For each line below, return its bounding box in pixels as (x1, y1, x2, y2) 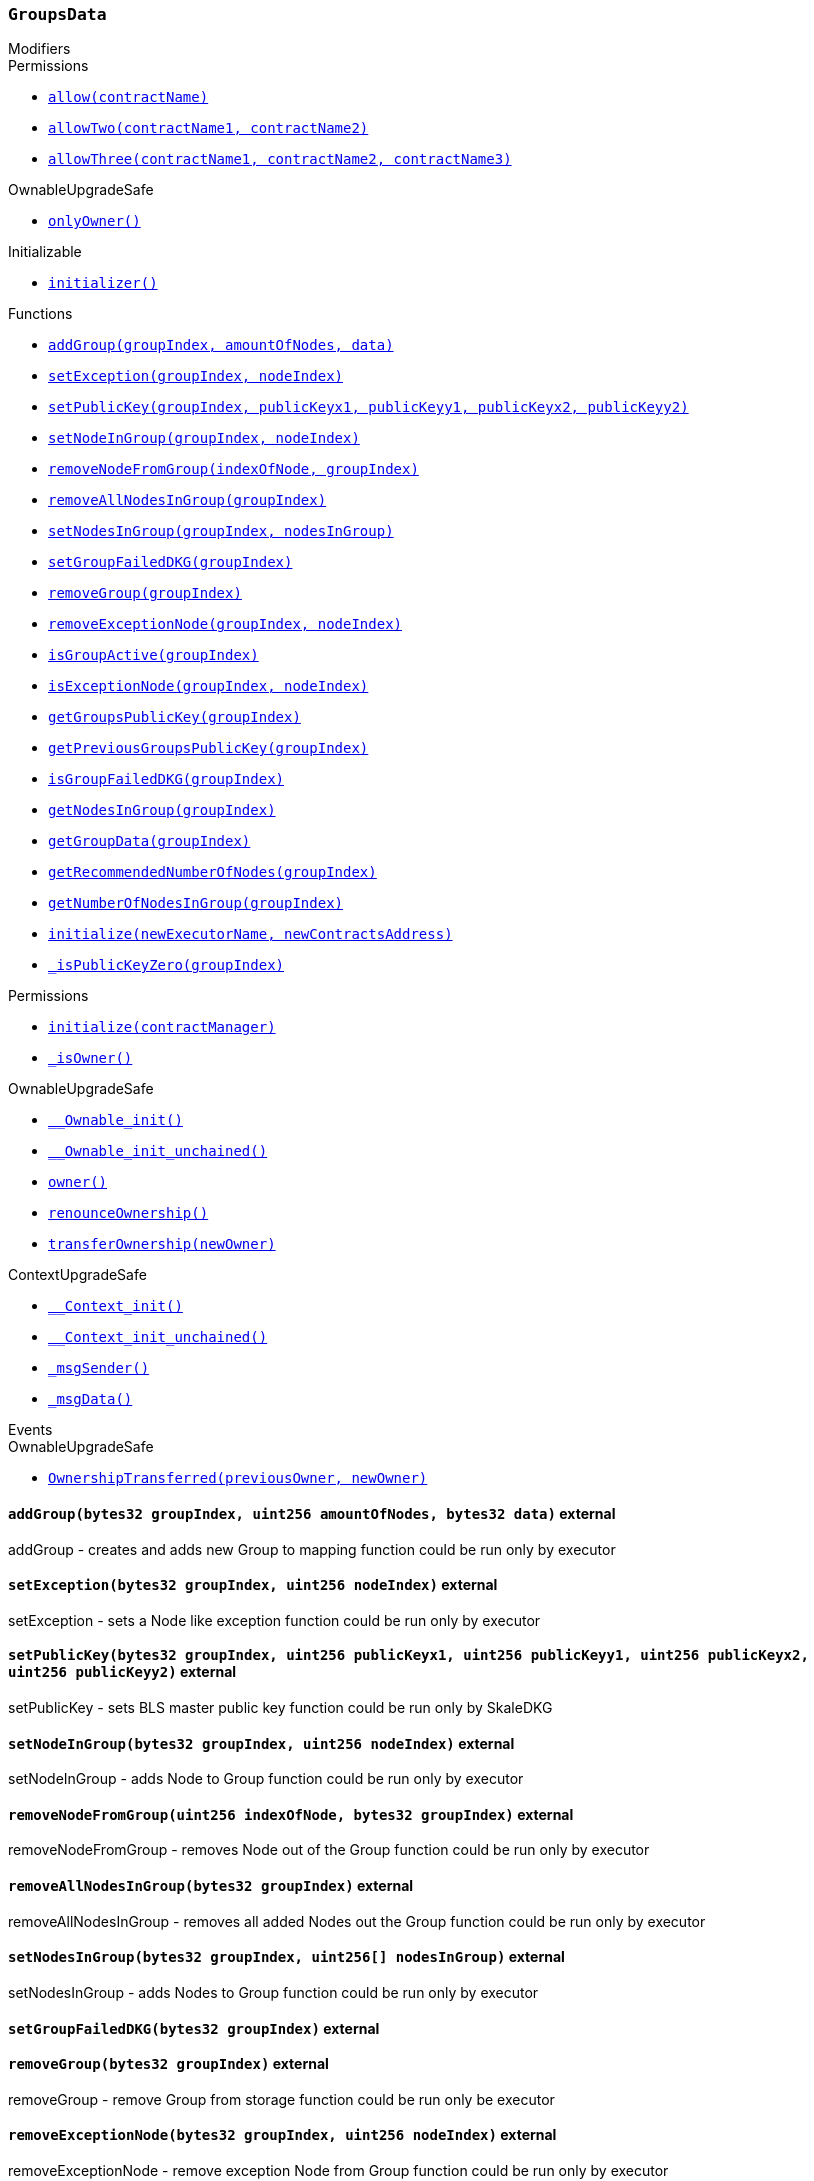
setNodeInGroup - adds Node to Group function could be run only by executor (8, 1770, 524, 1788)
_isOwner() (48, 1050, 133, 1067)
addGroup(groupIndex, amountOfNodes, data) (48, 337, 394, 354)
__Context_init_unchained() (48, 1329, 268, 1346)
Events (8, 1421, 53, 1439)
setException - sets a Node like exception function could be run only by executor (8, 1611, 541, 1629)
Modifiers (8, 40, 71, 58)
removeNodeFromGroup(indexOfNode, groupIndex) (48, 461, 419, 478)
